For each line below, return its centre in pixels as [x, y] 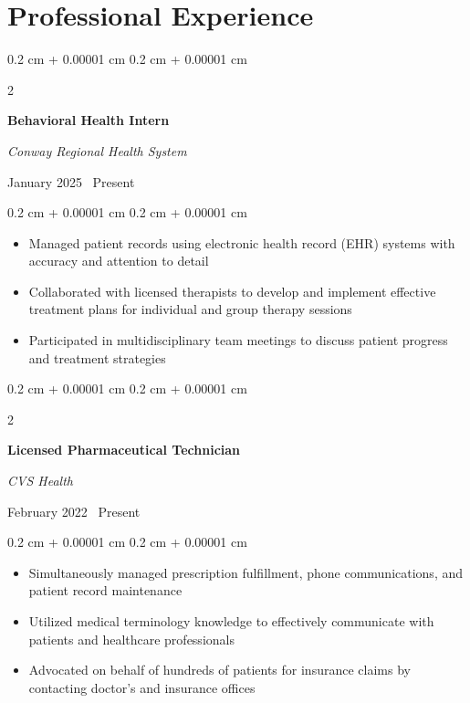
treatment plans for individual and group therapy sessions [190, 309]
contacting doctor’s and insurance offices [142, 687]
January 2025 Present [71, 181]
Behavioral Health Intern [89, 120]
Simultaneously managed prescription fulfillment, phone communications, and [245, 572]
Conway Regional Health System [97, 150]
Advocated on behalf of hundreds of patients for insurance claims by [219, 670]
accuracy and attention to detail [119, 261]
